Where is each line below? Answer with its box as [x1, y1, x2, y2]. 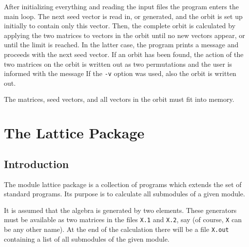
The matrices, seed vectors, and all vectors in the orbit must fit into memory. [4, 94, 234, 104]
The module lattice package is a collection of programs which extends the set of [4, 179, 242, 189]
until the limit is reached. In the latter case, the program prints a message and [4, 39, 239, 50]
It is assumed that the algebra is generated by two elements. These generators [4, 205, 237, 215]
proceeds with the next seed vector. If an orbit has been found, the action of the [4, 49, 244, 59]
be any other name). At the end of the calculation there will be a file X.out [4, 224, 229, 234]
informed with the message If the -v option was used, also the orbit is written [4, 68, 236, 78]
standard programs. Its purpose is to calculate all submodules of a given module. [4, 189, 245, 199]
